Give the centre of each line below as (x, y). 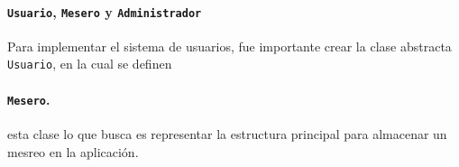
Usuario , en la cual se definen (90, 64)
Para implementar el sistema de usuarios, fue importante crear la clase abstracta (229, 46)
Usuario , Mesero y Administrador (105, 11)
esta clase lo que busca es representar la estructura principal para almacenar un (227, 133)
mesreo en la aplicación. (73, 151)
